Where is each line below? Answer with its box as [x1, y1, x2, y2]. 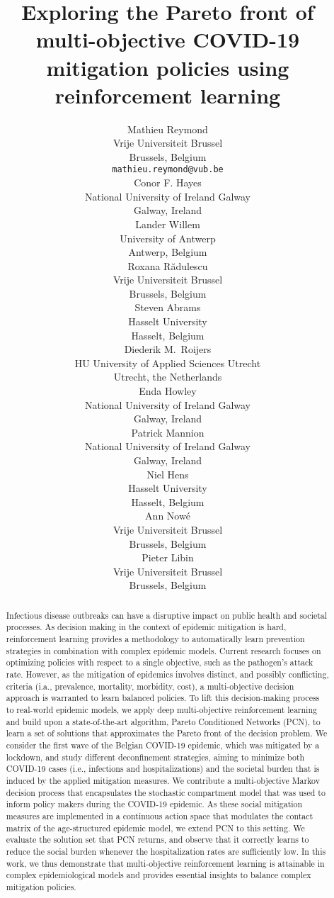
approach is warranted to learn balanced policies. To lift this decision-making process [6, 692, 320, 704]
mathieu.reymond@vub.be [112, 164, 224, 175]
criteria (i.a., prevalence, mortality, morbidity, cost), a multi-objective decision [6, 680, 294, 692]
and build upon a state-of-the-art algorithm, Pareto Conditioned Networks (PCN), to [6, 715, 321, 727]
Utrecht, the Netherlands [113, 369, 222, 384]
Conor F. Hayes [134, 175, 202, 190]
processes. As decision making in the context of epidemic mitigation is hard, [6, 621, 287, 633]
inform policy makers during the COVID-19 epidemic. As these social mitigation [6, 798, 303, 810]
